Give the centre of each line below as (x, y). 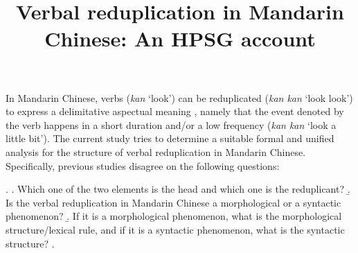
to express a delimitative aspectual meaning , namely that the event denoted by (175, 111)
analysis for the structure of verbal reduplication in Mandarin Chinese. (156, 151)
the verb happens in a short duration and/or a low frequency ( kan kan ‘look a (171, 124)
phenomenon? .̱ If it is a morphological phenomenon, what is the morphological (174, 216)
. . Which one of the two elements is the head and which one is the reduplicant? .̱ (178, 189)
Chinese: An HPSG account (180, 38)
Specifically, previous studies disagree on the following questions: (143, 165)
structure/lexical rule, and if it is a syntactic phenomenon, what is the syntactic (175, 229)
